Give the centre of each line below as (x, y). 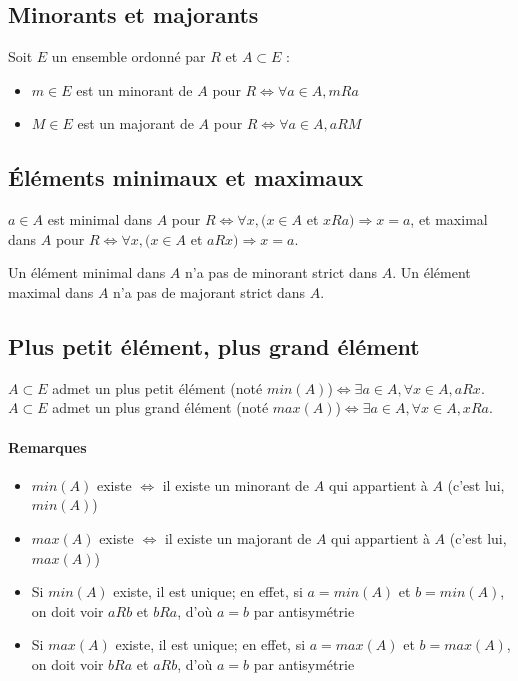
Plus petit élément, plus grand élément (214, 345)
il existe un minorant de (236, 484)
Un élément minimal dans (87, 272)
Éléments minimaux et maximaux (186, 177)
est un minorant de (134, 89)
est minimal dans (100, 219)
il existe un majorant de (238, 537)
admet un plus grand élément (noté (160, 407)
